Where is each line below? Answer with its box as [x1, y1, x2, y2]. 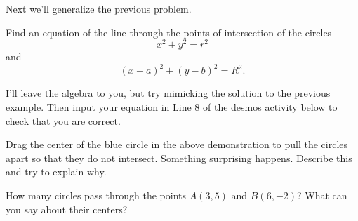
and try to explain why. [6, 164, 107, 179]
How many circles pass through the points [6, 187, 187, 202]
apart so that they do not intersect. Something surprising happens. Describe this [6, 150, 352, 165]
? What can [297, 187, 347, 202]
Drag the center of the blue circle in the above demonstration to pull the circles [6, 137, 348, 152]
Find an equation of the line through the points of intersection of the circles [6, 25, 332, 39]
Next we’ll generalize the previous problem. [6, 1, 192, 15]
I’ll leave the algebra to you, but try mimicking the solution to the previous [6, 86, 331, 100]
